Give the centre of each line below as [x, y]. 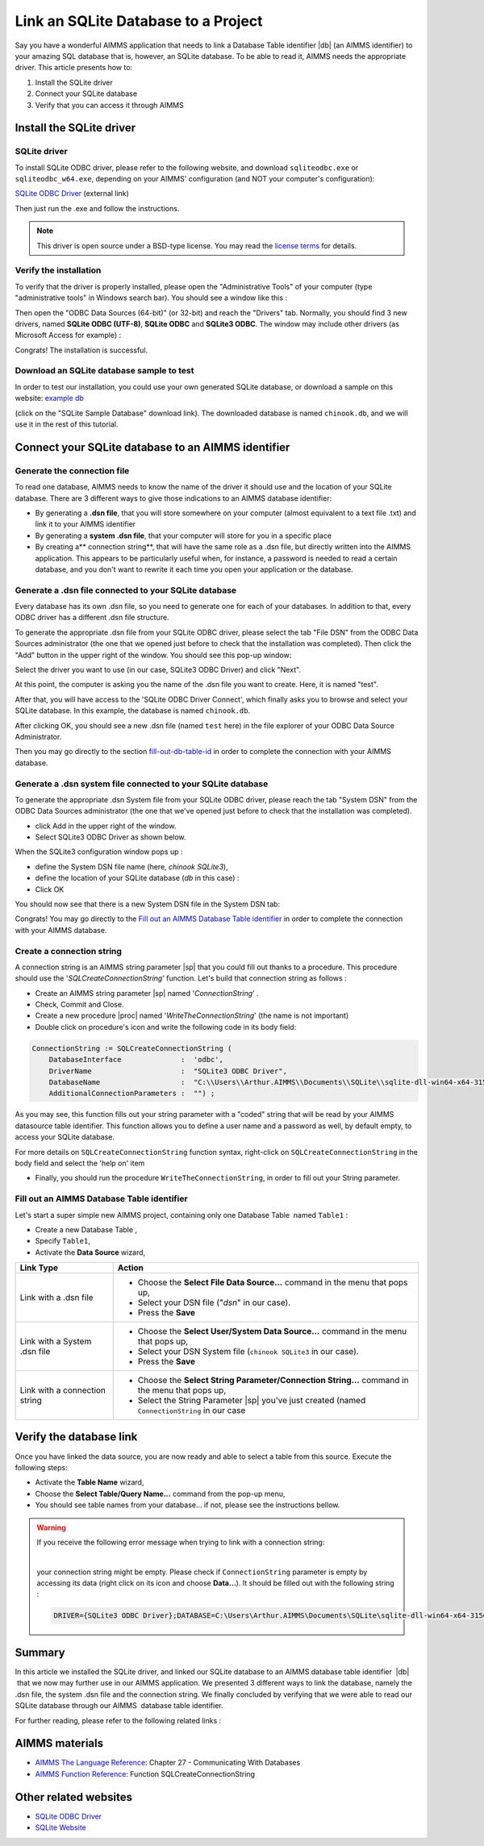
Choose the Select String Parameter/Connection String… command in [273, 1381]
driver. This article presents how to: [74, 68]
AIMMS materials [59, 1743]
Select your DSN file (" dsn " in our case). [214, 1302]
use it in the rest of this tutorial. [67, 424]
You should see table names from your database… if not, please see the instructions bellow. [188, 1505]
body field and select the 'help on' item [80, 1163]
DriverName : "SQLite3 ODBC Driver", [168, 1071]
